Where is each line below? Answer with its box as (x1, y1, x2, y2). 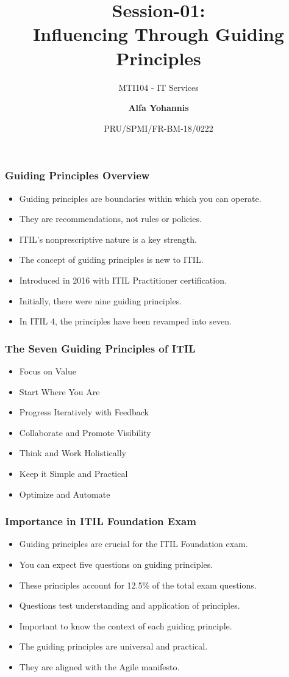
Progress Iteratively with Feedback (19, 406, 149, 418)
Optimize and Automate (19, 487, 110, 500)
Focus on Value (19, 364, 77, 377)
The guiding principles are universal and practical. (19, 640, 208, 653)
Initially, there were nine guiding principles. (19, 294, 182, 307)
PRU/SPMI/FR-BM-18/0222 (104, 121, 213, 134)
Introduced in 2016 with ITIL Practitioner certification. (19, 273, 227, 286)
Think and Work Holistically (19, 446, 126, 459)
